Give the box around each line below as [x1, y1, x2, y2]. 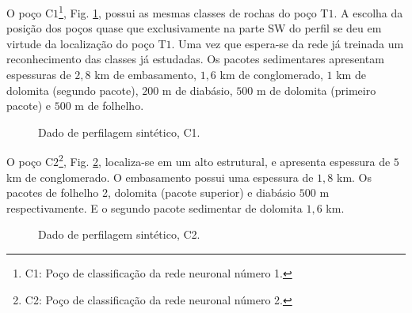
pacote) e [6, 97, 51, 114]
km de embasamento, [94, 66, 196, 83]
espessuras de [6, 66, 71, 83]
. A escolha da [334, 4, 403, 21]
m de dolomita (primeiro [256, 81, 376, 98]
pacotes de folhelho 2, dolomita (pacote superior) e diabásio [6, 184, 296, 201]
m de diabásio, [162, 81, 233, 98]
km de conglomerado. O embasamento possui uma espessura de [6, 168, 314, 185]
